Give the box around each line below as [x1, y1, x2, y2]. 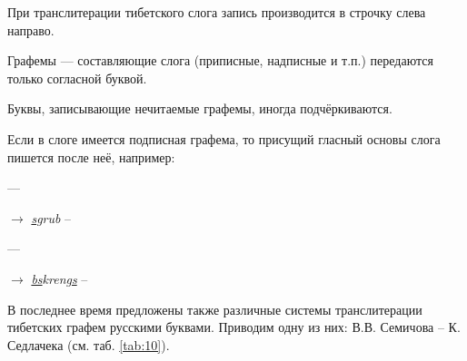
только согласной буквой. [7, 68, 147, 87]
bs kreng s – [31, 268, 88, 288]
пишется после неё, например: [7, 147, 175, 166]
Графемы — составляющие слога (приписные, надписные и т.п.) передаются [7, 51, 433, 70]
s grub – [31, 208, 72, 227]
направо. [7, 20, 55, 39]
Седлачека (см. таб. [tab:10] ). [7, 335, 170, 354]
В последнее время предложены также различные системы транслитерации [7, 299, 422, 318]
